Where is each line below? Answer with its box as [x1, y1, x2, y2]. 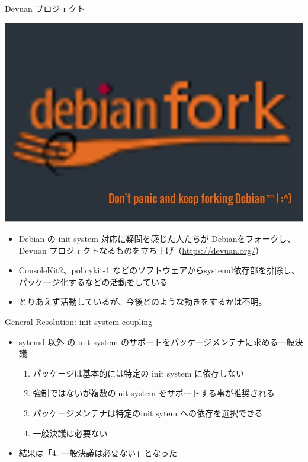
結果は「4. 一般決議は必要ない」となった [18, 447, 177, 459]
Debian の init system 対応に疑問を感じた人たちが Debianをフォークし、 [18, 232, 296, 244]
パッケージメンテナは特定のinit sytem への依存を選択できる [33, 406, 263, 419]
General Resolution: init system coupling [5, 315, 153, 327]
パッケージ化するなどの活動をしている [18, 275, 168, 288]
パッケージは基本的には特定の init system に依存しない [33, 367, 245, 379]
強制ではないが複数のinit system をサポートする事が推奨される [33, 387, 275, 399]
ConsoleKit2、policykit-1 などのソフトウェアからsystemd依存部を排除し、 [18, 264, 300, 276]
